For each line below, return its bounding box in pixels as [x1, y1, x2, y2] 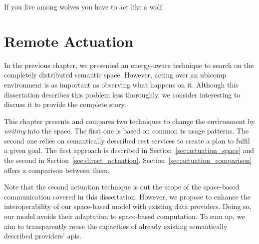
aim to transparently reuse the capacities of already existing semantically [4, 220, 228, 231]
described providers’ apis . [4, 230, 81, 241]
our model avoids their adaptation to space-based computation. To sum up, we [4, 211, 245, 221]
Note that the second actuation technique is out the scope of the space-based [4, 181, 240, 192]
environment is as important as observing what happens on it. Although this [4, 79, 239, 89]
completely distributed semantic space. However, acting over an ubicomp [4, 69, 227, 80]
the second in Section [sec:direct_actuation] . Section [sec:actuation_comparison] [4, 155, 252, 165]
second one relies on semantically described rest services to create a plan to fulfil [4, 135, 250, 145]
